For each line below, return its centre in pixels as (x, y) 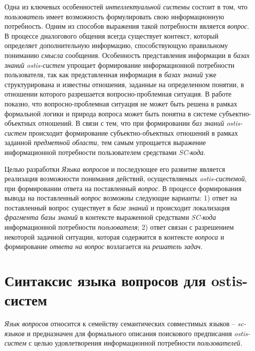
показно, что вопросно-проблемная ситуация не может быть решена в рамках (121, 103)
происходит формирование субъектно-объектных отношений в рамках (133, 132)
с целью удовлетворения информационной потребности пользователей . (136, 343)
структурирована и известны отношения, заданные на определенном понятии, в (124, 84)
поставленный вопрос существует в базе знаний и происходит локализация (117, 207)
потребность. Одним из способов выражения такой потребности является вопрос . (127, 26)
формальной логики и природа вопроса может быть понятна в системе (111, 113)
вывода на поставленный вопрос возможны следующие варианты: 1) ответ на (121, 198)
